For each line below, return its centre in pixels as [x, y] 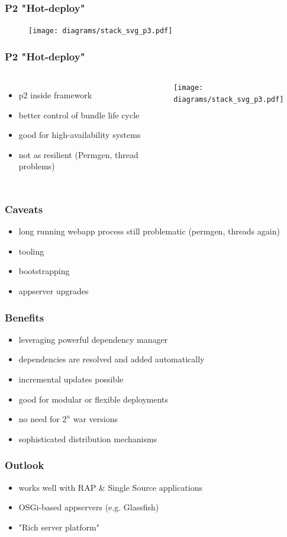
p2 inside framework [55, 95]
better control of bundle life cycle [79, 115]
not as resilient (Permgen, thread [78, 154]
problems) [37, 166]
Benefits [25, 317]
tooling [31, 251]
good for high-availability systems [80, 135]
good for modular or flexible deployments [93, 399]
